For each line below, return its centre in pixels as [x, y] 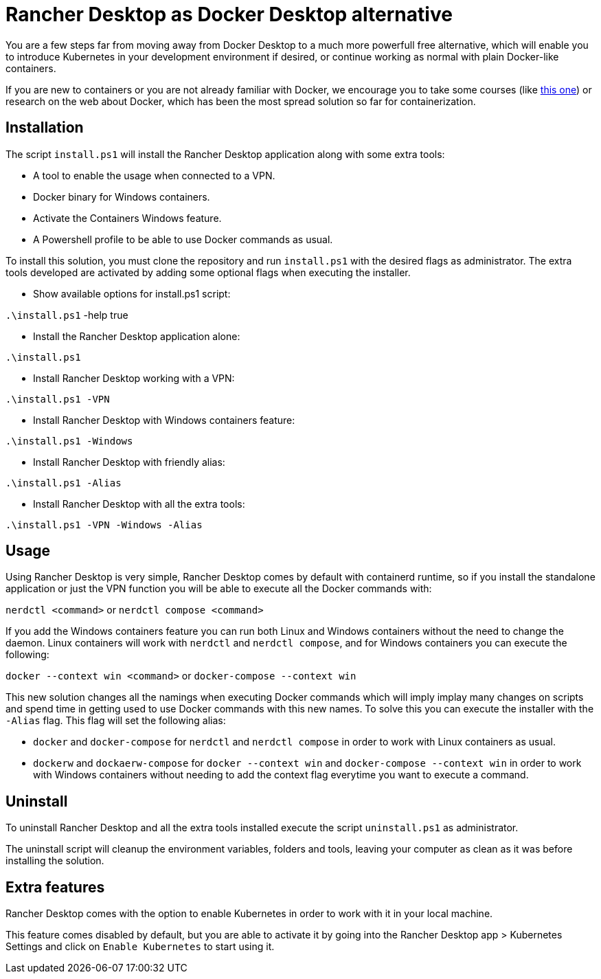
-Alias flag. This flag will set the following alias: [116, 721]
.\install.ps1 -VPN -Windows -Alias [104, 525]
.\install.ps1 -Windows [69, 441]
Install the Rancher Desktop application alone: [137, 336]
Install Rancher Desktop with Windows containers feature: [164, 420]
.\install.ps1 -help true [67, 315]
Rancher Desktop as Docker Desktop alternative [229, 14]
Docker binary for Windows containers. [122, 196]
